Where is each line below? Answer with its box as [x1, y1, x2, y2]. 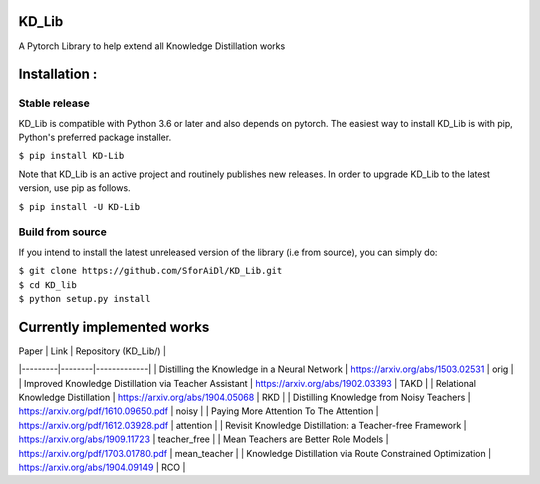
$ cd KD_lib [18, 279, 77, 290]
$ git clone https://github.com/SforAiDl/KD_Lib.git [18, 265, 283, 277]
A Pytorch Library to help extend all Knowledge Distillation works [18, 40, 286, 52]
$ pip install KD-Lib [18, 150, 125, 162]
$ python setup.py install [18, 293, 151, 304]
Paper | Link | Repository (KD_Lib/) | [18, 345, 167, 357]
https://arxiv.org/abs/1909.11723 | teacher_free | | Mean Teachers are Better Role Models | [18, 433, 389, 445]
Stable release [18, 96, 90, 110]
